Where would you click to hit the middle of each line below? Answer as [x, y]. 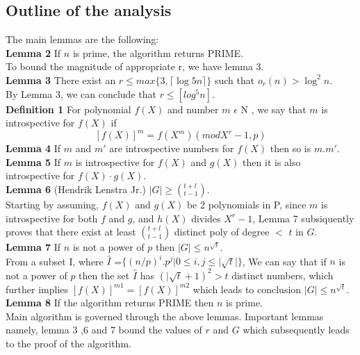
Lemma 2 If [33, 52]
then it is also [272, 162]
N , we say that [273, 109]
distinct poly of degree [222, 232]
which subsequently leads [296, 330]
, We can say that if [284, 261]
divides [206, 218]
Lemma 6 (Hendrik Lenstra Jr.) [76, 189]
